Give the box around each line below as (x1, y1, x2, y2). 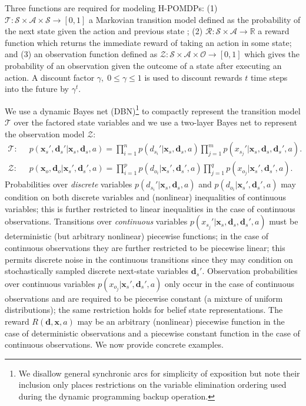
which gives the (244, 48, 300, 60)
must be (269, 215, 298, 227)
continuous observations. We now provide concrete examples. (5, 338, 224, 351)
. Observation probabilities (202, 265, 298, 277)
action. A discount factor (5, 71, 95, 83)
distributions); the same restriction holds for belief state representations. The (5, 303, 283, 316)
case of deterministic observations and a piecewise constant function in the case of (5, 326, 300, 339)
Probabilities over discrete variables (5, 178, 132, 190)
